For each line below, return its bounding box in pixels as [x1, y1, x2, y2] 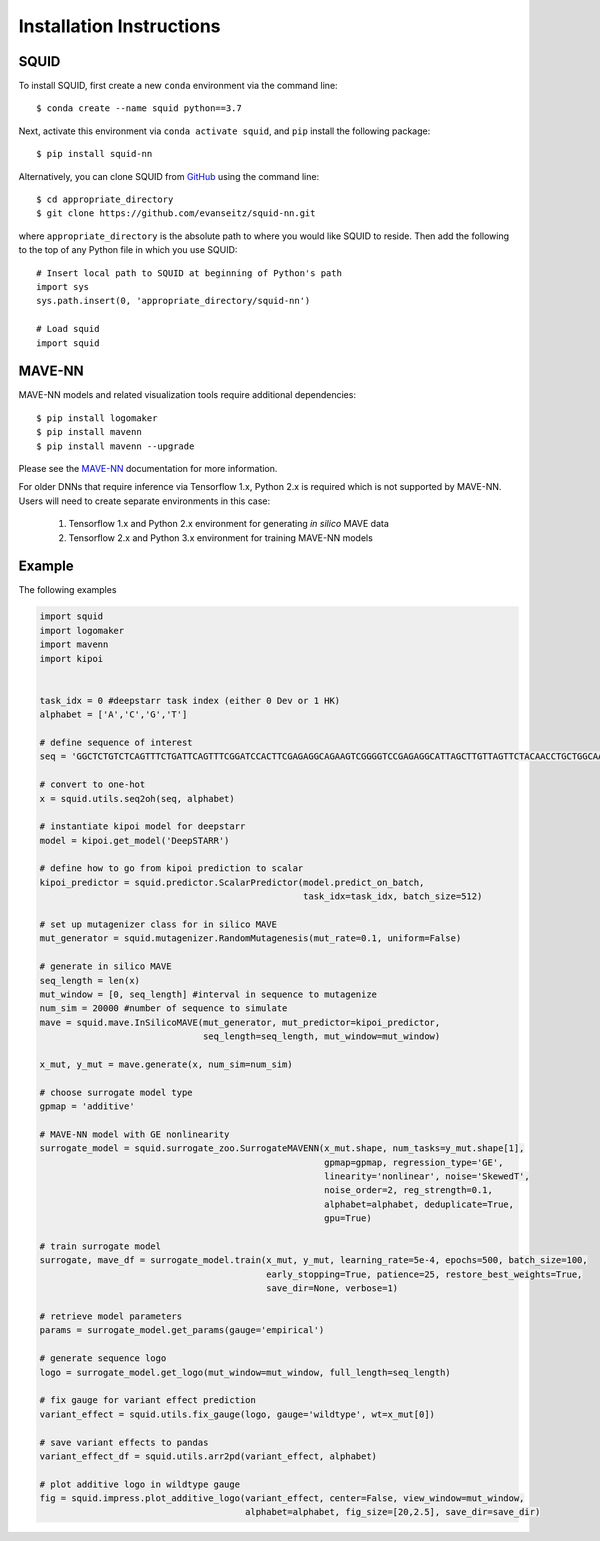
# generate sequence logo [39, 1353, 167, 1364]
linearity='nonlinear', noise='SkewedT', [323, 1171, 530, 1182]
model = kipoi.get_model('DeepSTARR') [39, 835, 230, 846]
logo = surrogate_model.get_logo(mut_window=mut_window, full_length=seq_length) [39, 1366, 452, 1378]
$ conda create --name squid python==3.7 [36, 103, 242, 114]
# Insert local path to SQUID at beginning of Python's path [36, 267, 342, 279]
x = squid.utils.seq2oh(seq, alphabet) [39, 793, 235, 804]
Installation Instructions [18, 15, 221, 37]
